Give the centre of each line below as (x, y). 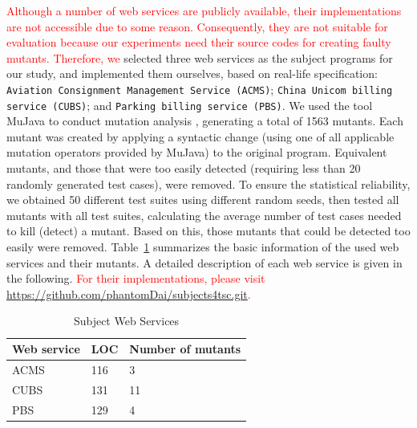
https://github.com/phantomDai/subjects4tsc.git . (129, 293)
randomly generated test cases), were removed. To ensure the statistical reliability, (208, 183)
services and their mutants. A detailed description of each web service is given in (204, 262)
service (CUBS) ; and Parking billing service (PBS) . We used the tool (190, 105)
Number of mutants (185, 349)
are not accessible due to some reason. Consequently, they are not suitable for (197, 26)
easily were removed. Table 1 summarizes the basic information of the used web (203, 247)
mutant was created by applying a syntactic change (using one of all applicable (200, 136)
